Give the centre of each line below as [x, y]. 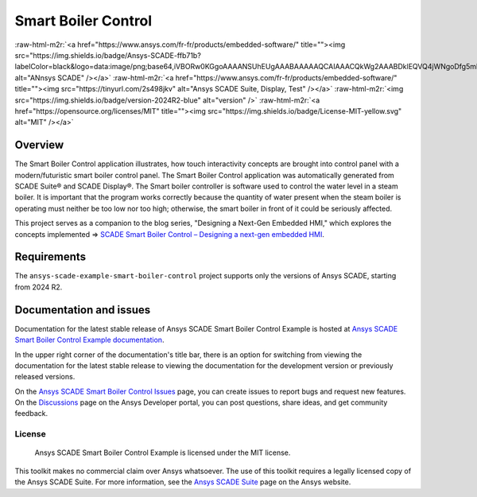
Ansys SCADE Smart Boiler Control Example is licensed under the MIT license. [163, 452]
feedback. [31, 414]
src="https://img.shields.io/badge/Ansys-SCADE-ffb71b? [108, 55]
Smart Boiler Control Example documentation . [89, 340]
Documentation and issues [83, 310]
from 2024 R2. [39, 287]
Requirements [50, 257]
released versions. [45, 377]
